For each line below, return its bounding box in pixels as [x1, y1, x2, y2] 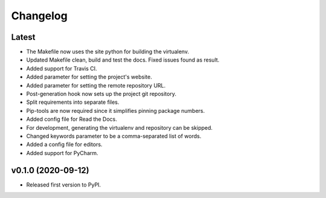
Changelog [11, 9, 68, 22]
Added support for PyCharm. [26, 149, 99, 156]
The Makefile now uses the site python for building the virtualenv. [26, 48, 190, 56]
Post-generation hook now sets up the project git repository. [26, 91, 176, 98]
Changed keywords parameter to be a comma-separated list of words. [26, 132, 202, 139]
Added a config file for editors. [26, 141, 103, 148]
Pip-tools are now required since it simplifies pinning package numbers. [26, 107, 205, 114]
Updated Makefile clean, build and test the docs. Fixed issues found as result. [26, 56, 220, 63]
